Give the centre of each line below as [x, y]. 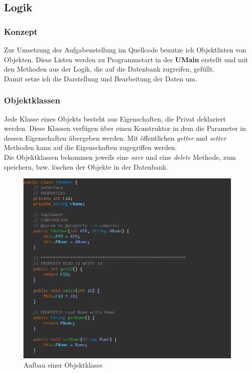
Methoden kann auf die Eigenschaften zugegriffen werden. [91, 147]
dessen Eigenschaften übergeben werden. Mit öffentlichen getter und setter [115, 137]
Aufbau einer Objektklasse [63, 365]
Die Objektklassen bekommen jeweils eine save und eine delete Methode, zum [120, 157]
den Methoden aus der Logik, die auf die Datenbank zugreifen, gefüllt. [109, 69]
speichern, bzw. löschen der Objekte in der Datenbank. [86, 166]
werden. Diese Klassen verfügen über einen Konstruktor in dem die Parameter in [125, 128]
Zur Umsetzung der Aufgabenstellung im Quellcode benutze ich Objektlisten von [125, 50]
